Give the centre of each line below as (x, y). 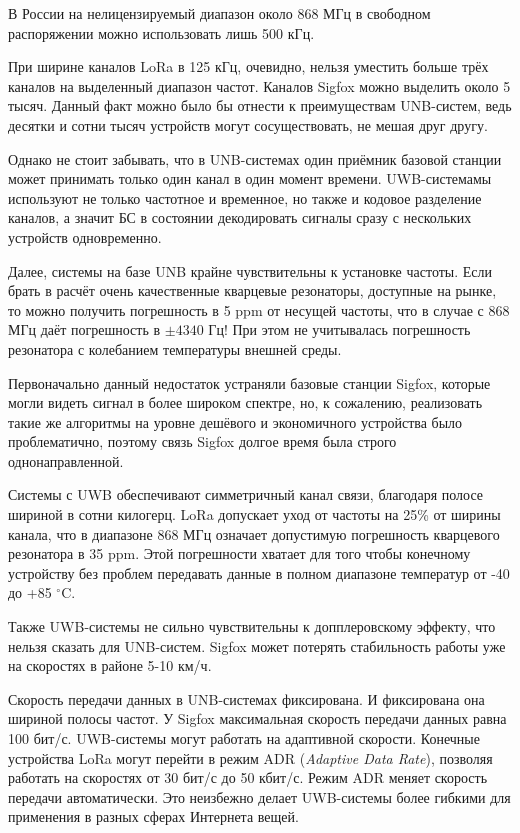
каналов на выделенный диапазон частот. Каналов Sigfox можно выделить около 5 (259, 85)
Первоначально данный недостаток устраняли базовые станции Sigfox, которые (249, 382)
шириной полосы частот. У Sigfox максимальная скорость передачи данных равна (257, 718)
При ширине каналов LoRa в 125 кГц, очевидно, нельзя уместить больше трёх (248, 66)
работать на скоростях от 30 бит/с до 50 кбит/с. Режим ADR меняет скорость (248, 777)
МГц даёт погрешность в (84, 329)
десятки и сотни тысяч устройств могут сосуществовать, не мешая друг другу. (248, 124)
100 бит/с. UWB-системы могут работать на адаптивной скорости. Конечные (244, 738)
